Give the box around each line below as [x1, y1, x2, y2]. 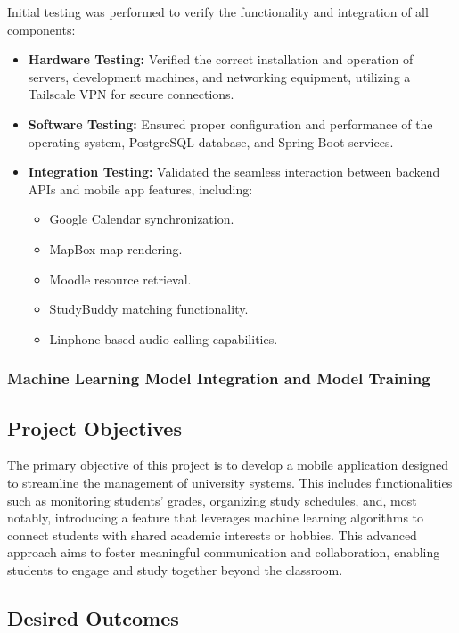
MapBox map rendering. [49, 239, 183, 258]
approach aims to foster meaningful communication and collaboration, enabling [7, 543, 440, 562]
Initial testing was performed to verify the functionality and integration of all [7, 3, 429, 21]
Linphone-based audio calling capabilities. [49, 329, 278, 348]
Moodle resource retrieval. [49, 269, 192, 288]
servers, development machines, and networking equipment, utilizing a [28, 67, 411, 86]
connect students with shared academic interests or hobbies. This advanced [7, 525, 417, 544]
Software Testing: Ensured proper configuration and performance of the [28, 114, 433, 133]
